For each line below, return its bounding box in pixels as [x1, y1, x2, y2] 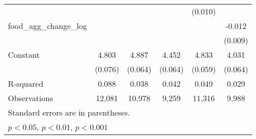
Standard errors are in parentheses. [8, 107, 130, 118]
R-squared [8, 78, 44, 89]
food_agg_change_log [8, 20, 87, 31]
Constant [8, 49, 40, 60]
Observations [8, 92, 53, 104]
